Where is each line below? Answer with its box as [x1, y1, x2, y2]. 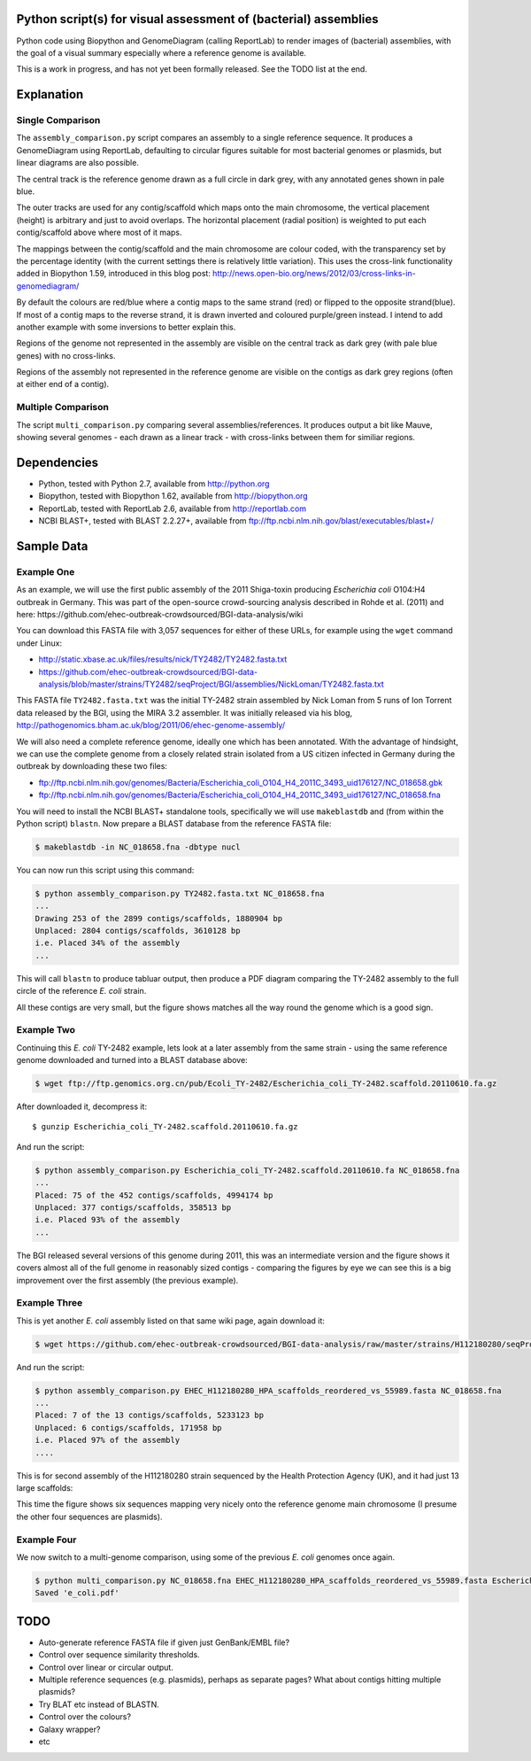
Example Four [16, 1533, 77, 1546]
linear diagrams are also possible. [16, 158, 139, 168]
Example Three [16, 1297, 83, 1309]
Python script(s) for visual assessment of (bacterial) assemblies [16, 12, 379, 27]
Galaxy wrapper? [38, 1724, 101, 1734]
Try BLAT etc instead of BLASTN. [38, 1699, 159, 1710]
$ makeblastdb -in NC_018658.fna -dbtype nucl [35, 842, 241, 852]
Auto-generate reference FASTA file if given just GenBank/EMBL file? [38, 1637, 290, 1648]
